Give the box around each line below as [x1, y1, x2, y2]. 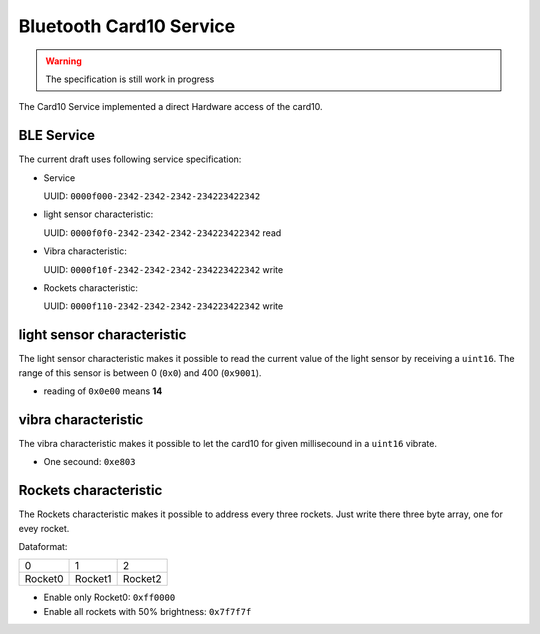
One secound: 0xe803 [43, 456, 136, 468]
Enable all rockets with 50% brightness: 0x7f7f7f [43, 605, 252, 617]
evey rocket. [18, 522, 70, 534]
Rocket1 [75, 572, 112, 586]
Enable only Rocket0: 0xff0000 [43, 591, 176, 604]
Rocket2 [122, 572, 162, 586]
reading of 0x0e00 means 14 [43, 385, 163, 397]
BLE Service [18, 127, 95, 144]
